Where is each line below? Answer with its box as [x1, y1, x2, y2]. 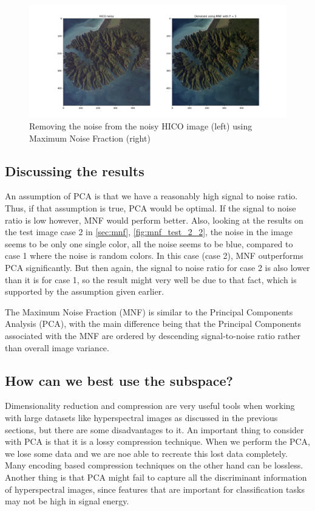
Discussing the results [5, 161, 144, 180]
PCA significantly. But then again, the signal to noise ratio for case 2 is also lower [5, 261, 310, 274]
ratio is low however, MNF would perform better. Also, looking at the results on [5, 213, 303, 226]
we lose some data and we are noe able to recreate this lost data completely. [5, 447, 288, 459]
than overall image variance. [5, 341, 109, 354]
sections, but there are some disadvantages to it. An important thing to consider [5, 423, 304, 436]
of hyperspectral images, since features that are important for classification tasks [5, 482, 305, 495]
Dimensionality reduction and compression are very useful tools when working [5, 399, 295, 412]
